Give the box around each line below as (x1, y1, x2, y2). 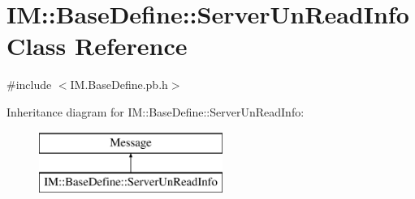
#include (6, 76, 52, 93)
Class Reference (6, 29, 188, 62)
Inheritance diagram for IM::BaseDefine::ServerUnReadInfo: (6, 103, 305, 120)
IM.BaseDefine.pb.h (70, 76, 168, 93)
